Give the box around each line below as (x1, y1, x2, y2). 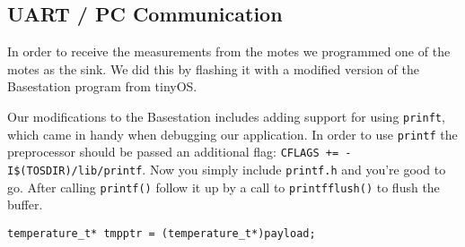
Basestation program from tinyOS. (7, 77, 197, 96)
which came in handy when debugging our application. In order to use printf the (7, 124, 458, 143)
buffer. (7, 195, 43, 214)
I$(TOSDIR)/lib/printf (7, 164, 143, 177)
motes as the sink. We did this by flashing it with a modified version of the (7, 59, 420, 78)
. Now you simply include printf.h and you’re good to (142, 159, 446, 178)
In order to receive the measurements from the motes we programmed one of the (7, 42, 451, 61)
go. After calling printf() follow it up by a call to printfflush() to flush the (7, 177, 440, 196)
